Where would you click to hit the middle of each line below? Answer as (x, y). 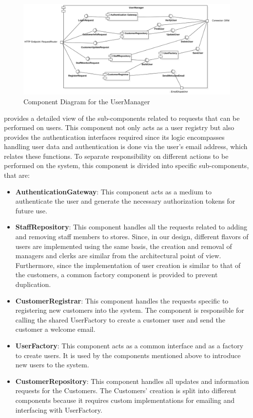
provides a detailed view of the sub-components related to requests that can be (122, 118)
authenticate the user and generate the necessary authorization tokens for (125, 201)
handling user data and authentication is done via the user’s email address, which (126, 146)
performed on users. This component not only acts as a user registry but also (119, 127)
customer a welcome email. (55, 329)
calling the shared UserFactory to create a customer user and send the (120, 319)
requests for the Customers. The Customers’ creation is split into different (126, 390)
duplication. (33, 284)
